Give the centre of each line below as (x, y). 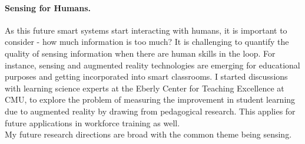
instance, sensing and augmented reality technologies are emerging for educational (152, 65)
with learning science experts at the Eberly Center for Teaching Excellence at (145, 88)
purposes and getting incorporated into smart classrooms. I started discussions (146, 76)
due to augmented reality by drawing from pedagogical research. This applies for (150, 111)
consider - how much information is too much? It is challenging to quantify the (147, 42)
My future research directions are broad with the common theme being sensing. (148, 134)
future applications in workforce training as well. (92, 122)
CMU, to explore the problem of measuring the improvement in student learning (150, 99)
